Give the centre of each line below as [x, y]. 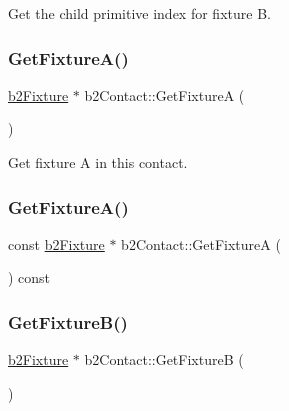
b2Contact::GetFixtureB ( [164, 359]
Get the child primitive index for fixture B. [139, 13]
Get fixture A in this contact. [98, 162]
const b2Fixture [56, 243]
